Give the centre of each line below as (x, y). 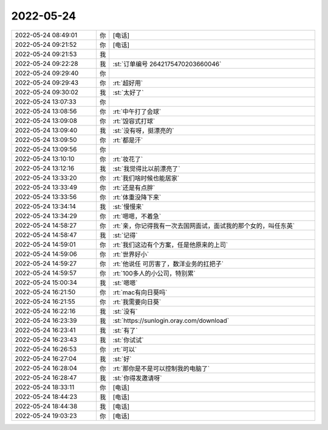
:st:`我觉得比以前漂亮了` (146, 169)
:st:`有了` (125, 330)
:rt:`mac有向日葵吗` (140, 292)
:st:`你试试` (128, 340)
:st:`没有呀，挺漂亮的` (143, 130)
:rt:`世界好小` (131, 254)
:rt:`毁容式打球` (134, 121)
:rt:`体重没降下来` (137, 197)
